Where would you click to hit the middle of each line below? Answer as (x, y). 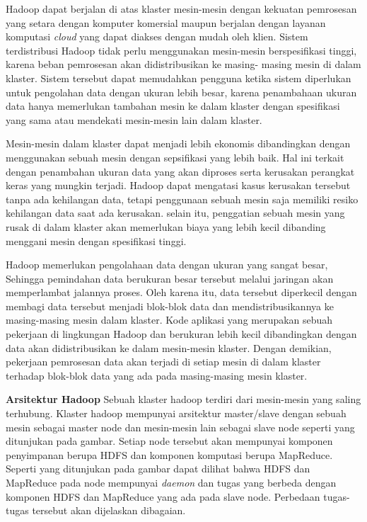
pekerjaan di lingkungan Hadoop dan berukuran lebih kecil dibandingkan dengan (181, 334)
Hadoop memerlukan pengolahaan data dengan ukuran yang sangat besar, (167, 265)
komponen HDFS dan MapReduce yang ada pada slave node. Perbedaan (163, 496)
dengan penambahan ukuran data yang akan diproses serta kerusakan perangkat (180, 171)
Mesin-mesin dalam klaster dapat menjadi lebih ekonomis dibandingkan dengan (178, 143)
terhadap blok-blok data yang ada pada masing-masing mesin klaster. (157, 375)
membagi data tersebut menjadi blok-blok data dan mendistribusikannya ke (170, 306)
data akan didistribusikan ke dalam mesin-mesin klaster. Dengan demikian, (169, 347)
